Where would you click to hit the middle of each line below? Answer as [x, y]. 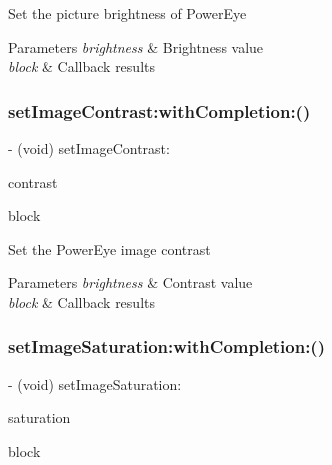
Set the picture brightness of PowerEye [127, 13]
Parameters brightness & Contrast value [130, 282]
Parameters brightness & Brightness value [136, 46]
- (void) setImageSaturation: [95, 383]
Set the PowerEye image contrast [109, 248]
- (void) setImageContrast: [89, 148]
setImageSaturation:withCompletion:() [166, 346]
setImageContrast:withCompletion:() [159, 110]
